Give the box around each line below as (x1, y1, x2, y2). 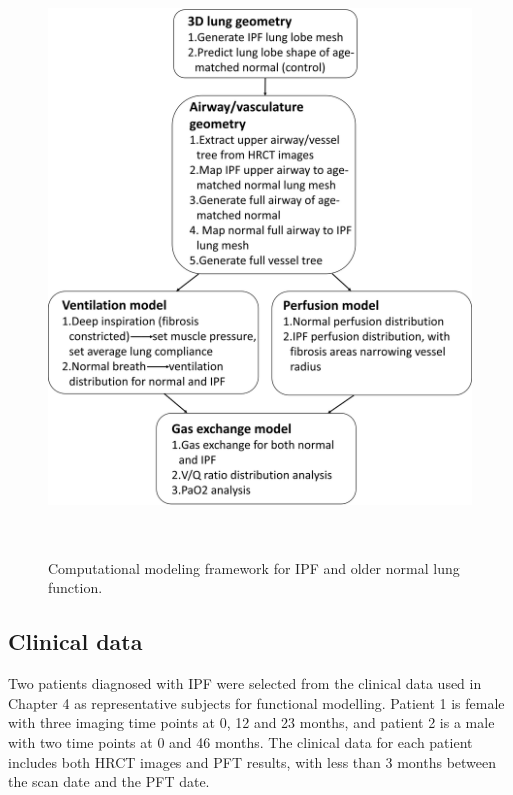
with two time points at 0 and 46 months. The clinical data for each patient (8, 731, 473, 752)
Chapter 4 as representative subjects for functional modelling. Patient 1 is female (8, 692, 505, 713)
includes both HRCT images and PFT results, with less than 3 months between (8, 751, 497, 772)
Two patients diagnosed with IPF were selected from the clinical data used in (8, 673, 482, 694)
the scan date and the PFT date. (8, 771, 210, 792)
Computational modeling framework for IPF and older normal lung (48, 557, 460, 578)
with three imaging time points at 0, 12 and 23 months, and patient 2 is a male (8, 712, 495, 733)
